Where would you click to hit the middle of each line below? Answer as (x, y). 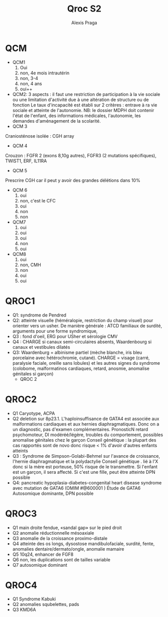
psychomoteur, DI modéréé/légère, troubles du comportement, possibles (88, 435)
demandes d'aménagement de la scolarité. (57, 121)
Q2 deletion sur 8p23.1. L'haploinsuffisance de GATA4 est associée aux (86, 419)
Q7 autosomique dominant (40, 565)
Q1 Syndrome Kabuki (34, 599)
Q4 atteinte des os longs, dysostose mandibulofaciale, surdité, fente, (83, 544)
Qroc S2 (84, 9)
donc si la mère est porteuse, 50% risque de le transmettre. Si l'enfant (85, 467)
